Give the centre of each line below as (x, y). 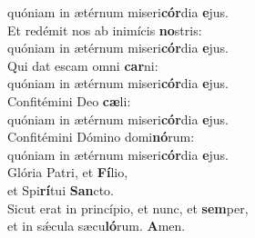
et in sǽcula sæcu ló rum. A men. (97, 226)
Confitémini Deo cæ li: (69, 100)
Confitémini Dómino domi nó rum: (101, 137)
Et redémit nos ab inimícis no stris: (105, 30)
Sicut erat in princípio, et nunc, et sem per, (128, 208)
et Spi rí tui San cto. (61, 189)
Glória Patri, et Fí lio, (68, 172)
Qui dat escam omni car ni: (83, 65)
